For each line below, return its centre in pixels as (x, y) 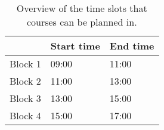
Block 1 (25, 64)
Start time (75, 46)
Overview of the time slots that (82, 8)
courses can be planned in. (82, 22)
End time (132, 46)
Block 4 (25, 115)
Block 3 (25, 98)
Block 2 (25, 81)
